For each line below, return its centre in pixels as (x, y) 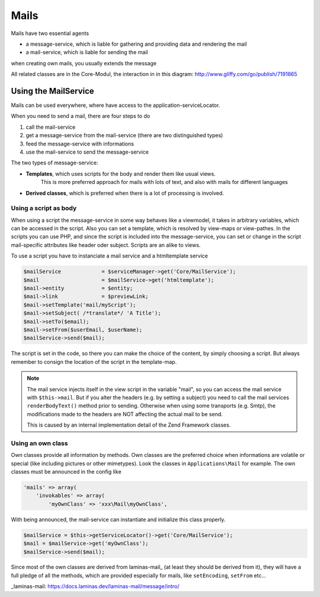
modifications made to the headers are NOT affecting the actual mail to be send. (125, 414)
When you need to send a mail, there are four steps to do (81, 116)
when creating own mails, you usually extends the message (84, 63)
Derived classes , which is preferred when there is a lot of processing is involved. (125, 193)
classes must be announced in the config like (66, 471)
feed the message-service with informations (80, 144)
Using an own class (39, 443)
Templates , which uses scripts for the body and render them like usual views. (121, 174)
